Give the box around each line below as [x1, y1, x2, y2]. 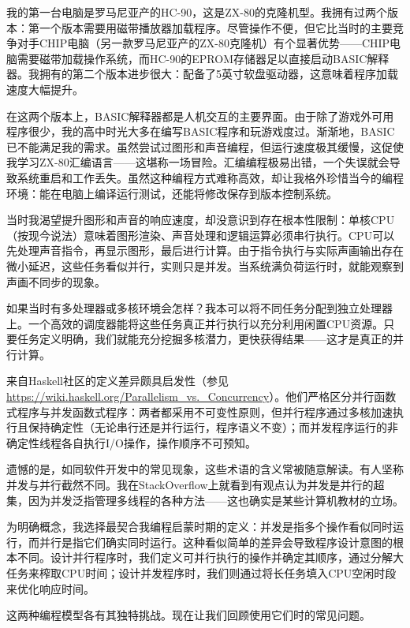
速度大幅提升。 [6, 80, 84, 97]
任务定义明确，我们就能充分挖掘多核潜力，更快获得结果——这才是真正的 [17, 331, 393, 347]
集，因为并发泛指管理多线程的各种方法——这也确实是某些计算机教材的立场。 [6, 492, 404, 508]
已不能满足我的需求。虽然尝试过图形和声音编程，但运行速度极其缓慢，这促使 [6, 138, 404, 155]
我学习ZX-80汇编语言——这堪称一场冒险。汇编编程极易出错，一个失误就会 [6, 154, 389, 170]
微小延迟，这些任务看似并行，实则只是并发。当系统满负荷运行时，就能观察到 [6, 257, 404, 274]
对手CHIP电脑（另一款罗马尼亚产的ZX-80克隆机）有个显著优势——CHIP [17, 35, 390, 51]
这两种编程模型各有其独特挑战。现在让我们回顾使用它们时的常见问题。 [6, 607, 371, 623]
